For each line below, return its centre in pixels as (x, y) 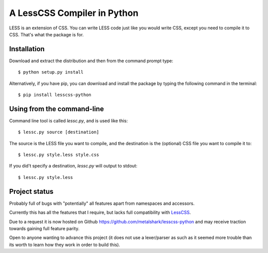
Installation (27, 49)
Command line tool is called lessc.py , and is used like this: (68, 121)
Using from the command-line (57, 109)
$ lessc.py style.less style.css (59, 155)
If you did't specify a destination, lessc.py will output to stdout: (73, 166)
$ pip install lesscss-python (55, 95)
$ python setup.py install (51, 72)
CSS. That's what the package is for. (46, 34)
